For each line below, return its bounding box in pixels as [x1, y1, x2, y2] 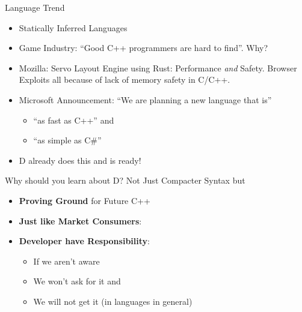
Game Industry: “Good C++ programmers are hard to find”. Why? [19, 41, 268, 54]
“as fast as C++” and [33, 113, 114, 126]
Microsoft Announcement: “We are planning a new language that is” [19, 93, 272, 106]
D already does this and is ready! [19, 154, 141, 166]
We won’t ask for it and [33, 275, 121, 287]
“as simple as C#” [33, 134, 102, 146]
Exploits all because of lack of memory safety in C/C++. [19, 73, 230, 86]
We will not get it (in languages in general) [33, 295, 193, 307]
